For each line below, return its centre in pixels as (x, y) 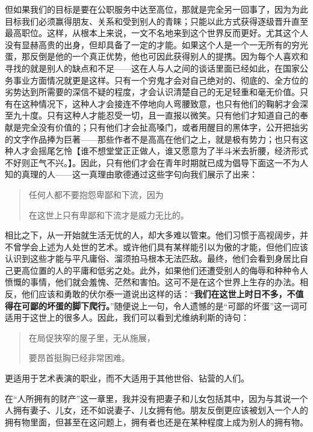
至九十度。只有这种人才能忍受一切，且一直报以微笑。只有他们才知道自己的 (152, 115)
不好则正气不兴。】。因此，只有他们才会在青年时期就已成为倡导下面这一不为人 (156, 162)
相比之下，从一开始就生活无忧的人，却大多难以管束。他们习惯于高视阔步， (152, 235)
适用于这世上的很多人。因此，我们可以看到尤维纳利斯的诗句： (127, 317)
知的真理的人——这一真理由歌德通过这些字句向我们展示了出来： (131, 174)
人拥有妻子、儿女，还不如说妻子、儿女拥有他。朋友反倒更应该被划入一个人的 (156, 410)
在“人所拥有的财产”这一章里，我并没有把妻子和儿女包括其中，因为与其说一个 (156, 398)
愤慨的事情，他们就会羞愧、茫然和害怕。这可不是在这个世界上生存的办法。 (152, 282)
